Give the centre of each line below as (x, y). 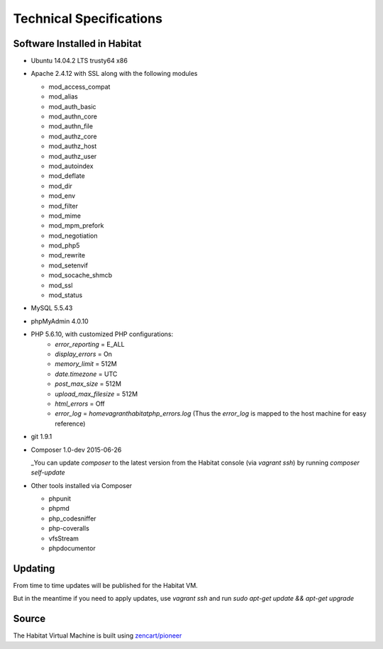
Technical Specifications (88, 18)
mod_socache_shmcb (81, 275)
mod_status (66, 295)
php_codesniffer (72, 518)
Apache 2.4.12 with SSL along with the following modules (114, 74)
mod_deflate (67, 176)
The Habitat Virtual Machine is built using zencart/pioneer (98, 636)
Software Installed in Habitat (77, 44)
